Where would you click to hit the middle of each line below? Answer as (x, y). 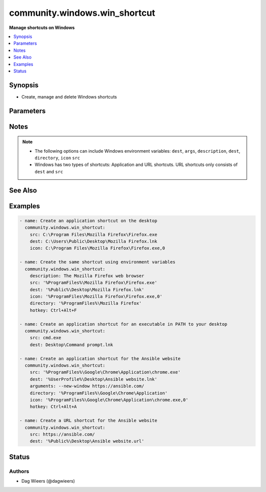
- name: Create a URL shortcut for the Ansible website (88, 421)
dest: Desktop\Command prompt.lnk (71, 344)
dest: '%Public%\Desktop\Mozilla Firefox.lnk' (87, 290)
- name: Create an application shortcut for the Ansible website (100, 359)
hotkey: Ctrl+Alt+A (53, 407)
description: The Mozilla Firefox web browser (87, 276)
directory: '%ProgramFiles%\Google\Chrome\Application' (99, 393)
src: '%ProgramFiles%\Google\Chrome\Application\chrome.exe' (105, 372)
